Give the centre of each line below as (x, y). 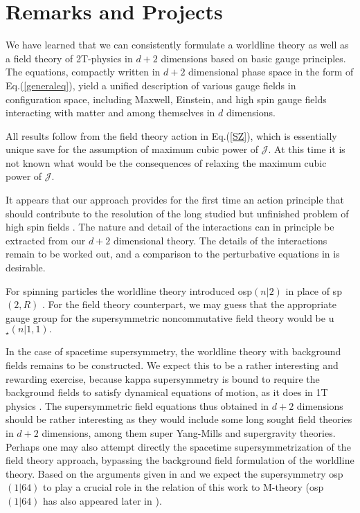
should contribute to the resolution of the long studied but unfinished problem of (177, 213)
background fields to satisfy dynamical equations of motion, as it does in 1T (167, 392)
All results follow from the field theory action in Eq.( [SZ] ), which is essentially (171, 135)
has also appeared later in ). (102, 500)
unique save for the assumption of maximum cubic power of (132, 149)
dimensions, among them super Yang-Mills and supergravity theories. (189, 432)
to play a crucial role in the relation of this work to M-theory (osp (183, 487)
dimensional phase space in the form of (271, 72)
